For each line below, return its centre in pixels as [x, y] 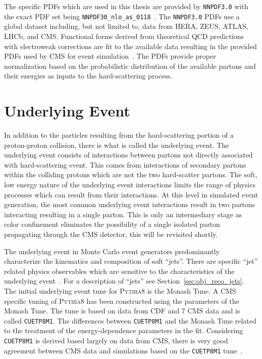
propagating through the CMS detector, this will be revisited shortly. [111, 234]
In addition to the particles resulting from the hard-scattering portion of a [119, 135]
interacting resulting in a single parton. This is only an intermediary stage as [123, 214]
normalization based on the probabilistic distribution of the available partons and [130, 66]
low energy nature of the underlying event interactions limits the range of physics [130, 184]
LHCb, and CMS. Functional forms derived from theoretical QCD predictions [124, 36]
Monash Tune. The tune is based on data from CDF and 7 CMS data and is [122, 311]
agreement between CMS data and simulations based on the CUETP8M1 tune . [123, 350]
